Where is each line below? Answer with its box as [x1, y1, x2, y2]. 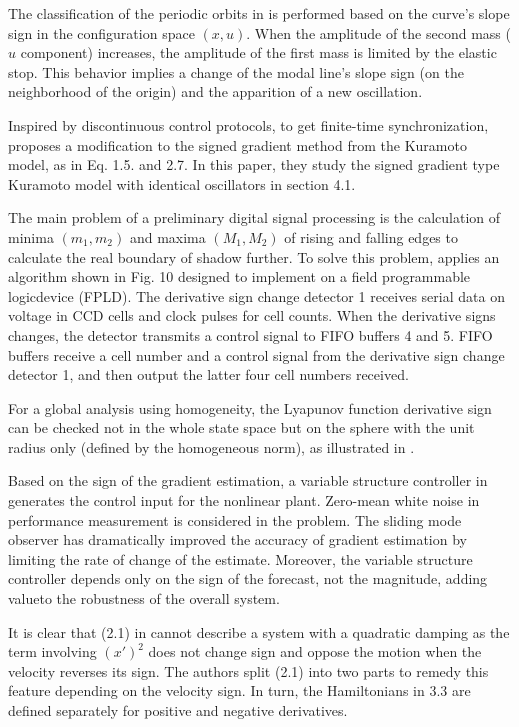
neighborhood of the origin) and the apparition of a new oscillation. [8, 81, 423, 102]
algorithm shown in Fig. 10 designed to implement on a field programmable [8, 266, 471, 287]
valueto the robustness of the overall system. [8, 588, 280, 609]
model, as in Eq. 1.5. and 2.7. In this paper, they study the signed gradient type [8, 154, 500, 175]
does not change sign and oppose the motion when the [148, 641, 482, 662]
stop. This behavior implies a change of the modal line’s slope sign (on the [8, 61, 464, 82]
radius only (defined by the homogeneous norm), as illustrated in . [8, 436, 415, 457]
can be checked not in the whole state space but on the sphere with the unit [8, 417, 475, 438]
